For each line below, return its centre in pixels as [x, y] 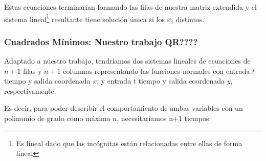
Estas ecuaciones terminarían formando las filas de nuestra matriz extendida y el [130, 7]
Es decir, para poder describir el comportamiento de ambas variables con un [124, 108]
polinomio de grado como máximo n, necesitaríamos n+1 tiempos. [108, 118]
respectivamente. [30, 90]
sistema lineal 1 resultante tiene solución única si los [84, 18]
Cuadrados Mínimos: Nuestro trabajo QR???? [101, 41]
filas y [32, 71]
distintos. [190, 19]
